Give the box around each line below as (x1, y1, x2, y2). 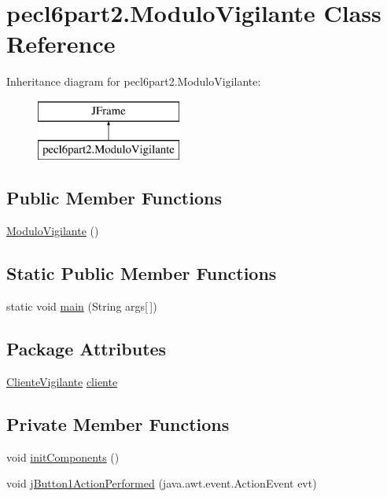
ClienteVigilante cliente (6, 373, 118, 389)
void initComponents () (6, 448, 120, 465)
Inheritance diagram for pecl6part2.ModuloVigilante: (6, 73, 261, 90)
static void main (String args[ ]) (6, 298, 157, 315)
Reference (6, 28, 116, 60)
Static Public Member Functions (6, 261, 277, 285)
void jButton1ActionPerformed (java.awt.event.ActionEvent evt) (6, 475, 317, 491)
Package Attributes (6, 337, 167, 361)
